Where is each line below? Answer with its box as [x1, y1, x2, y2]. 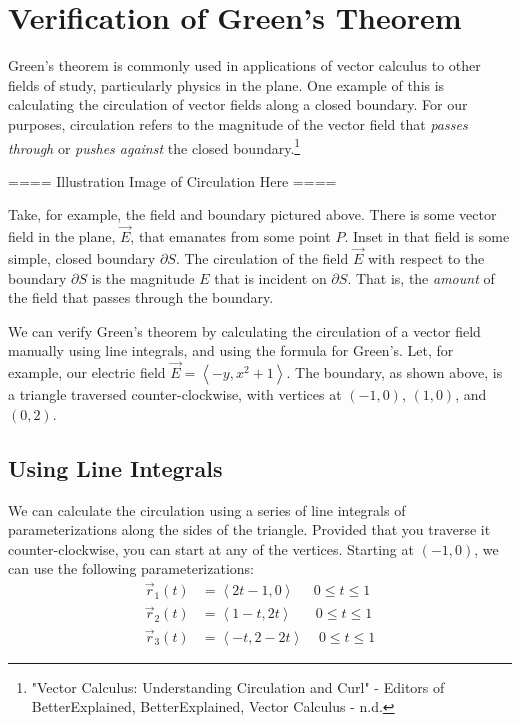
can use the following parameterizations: [8, 558, 255, 579]
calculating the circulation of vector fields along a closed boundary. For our [8, 94, 468, 115]
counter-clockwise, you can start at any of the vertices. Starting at [8, 538, 414, 559]
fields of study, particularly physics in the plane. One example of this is [8, 74, 445, 95]
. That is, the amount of [347, 267, 495, 288]
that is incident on [214, 267, 327, 288]
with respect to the [367, 247, 485, 268]
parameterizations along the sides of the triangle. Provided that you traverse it [8, 519, 491, 540]
